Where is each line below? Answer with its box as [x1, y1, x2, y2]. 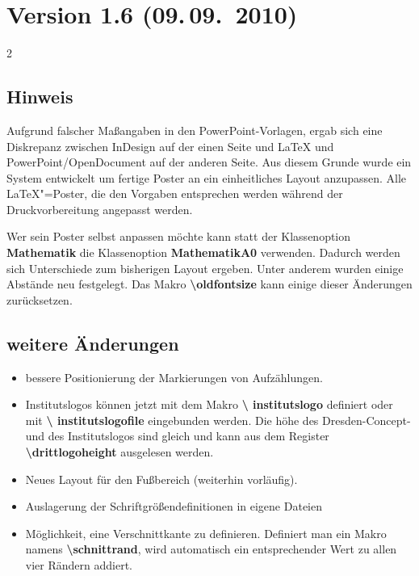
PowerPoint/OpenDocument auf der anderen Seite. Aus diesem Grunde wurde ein [6, 153, 412, 170]
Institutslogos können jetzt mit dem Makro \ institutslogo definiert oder [25, 396, 393, 413]
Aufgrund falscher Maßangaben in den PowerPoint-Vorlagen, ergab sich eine [6, 121, 383, 138]
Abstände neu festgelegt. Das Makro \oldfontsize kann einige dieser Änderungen [6, 275, 413, 292]
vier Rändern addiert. [25, 557, 132, 573]
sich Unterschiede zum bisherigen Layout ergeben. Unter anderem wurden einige [6, 259, 404, 276]
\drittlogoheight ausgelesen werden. [25, 444, 214, 460]
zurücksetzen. [6, 291, 73, 308]
